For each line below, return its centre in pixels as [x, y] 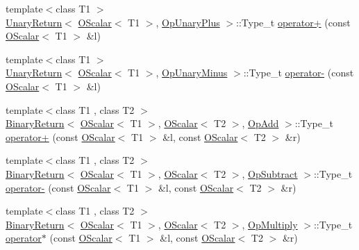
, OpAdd [260, 123]
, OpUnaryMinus [192, 73]
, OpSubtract [270, 173]
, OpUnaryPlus [188, 22]
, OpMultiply [270, 224]
